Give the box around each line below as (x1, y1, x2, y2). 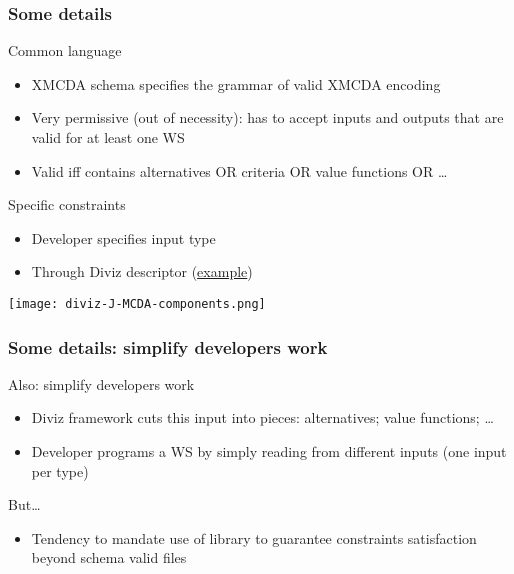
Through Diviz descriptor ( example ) (31, 261, 253, 282)
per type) (31, 460, 89, 481)
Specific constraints (8, 194, 126, 215)
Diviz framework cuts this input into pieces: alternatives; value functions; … (31, 407, 494, 428)
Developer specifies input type (31, 227, 216, 248)
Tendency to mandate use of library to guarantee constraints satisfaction (31, 527, 477, 548)
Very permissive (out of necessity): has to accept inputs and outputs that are (31, 107, 504, 128)
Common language (8, 40, 122, 61)
